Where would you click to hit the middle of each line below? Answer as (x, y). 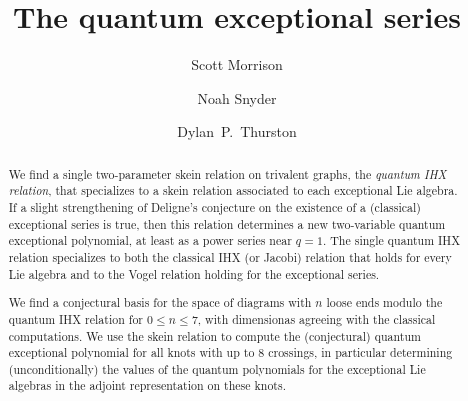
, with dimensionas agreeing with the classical (316, 318)
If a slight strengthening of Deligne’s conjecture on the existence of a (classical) (214, 207)
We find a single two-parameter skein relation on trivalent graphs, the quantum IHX (227, 173)
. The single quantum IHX (392, 240)
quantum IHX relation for (75, 318)
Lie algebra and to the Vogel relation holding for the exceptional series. (194, 273)
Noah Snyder (237, 97)
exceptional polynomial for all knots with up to (131, 352)
